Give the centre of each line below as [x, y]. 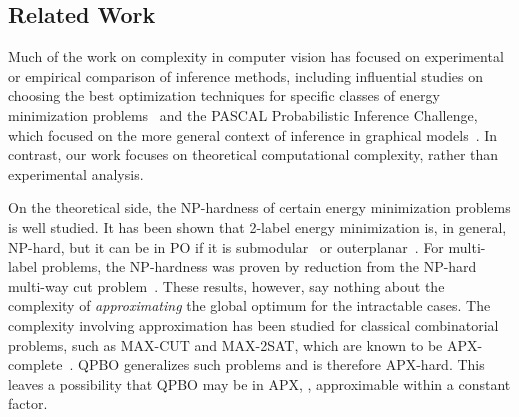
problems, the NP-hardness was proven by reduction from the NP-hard [259, 266]
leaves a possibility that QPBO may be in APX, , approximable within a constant [259, 383]
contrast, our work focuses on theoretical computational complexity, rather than [253, 154]
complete [35, 364]
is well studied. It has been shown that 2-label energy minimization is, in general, [257, 226]
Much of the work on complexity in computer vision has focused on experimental [256, 56]
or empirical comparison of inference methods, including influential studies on [245, 75]
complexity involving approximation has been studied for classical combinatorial [253, 324]
